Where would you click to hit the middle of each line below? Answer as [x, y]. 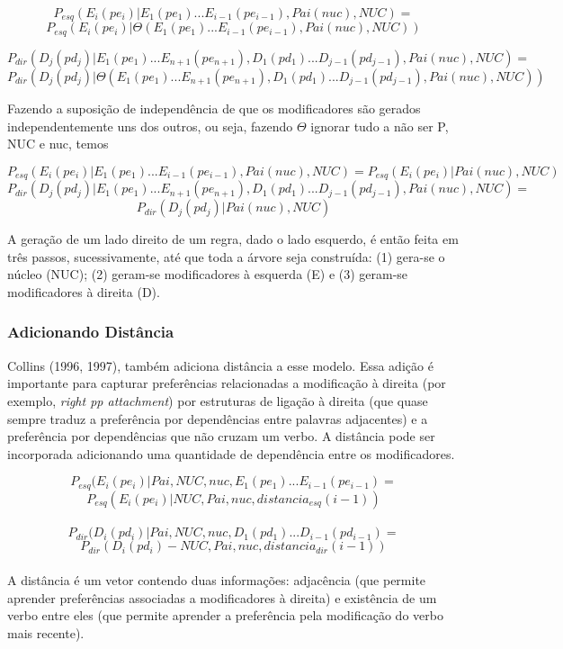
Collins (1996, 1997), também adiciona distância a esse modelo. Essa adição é [220, 365]
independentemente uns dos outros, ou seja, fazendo [150, 126]
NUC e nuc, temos [58, 144]
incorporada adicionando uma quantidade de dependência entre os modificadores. [231, 453]
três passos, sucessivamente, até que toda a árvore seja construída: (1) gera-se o [226, 256]
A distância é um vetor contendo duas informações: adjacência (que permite [217, 579]
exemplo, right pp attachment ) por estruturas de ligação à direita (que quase [218, 400]
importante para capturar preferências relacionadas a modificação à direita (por [227, 383]
